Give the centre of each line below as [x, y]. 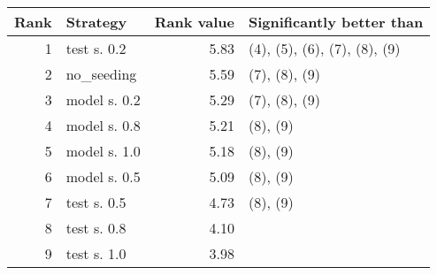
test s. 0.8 [96, 228]
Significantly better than [336, 22]
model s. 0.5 [103, 176]
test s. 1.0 [96, 253]
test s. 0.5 [96, 202]
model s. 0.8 [103, 125]
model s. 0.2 [103, 99]
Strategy [96, 22]
